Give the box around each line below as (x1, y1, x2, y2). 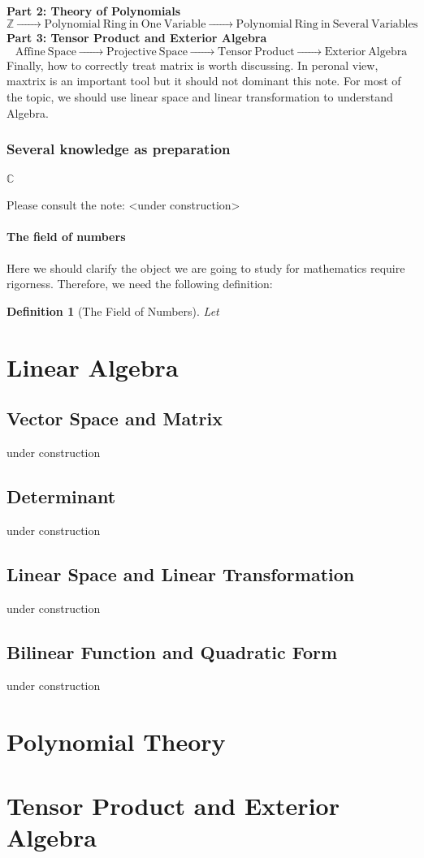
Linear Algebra (6, 350, 179, 383)
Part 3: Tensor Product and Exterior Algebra (6, 29, 267, 46)
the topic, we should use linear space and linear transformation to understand (6, 88, 393, 105)
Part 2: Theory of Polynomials (6, 2, 181, 19)
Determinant (6, 483, 116, 508)
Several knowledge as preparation (6, 139, 231, 159)
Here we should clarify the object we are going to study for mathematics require (6, 259, 405, 276)
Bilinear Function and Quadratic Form (6, 639, 338, 664)
